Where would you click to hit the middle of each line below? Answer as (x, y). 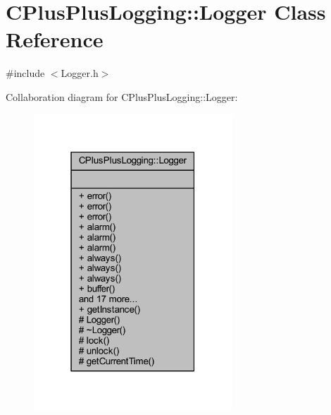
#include (25, 73)
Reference (55, 39)
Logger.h (80, 73)
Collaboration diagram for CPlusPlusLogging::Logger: (122, 96)
